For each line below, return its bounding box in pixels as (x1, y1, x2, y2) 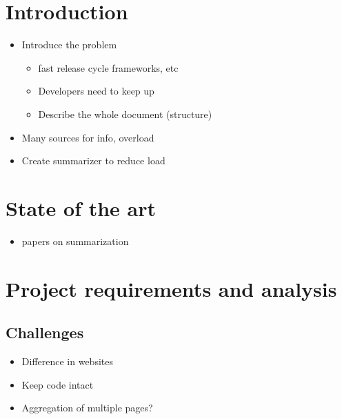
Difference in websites (21, 353, 113, 368)
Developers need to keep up (38, 84, 154, 98)
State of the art (6, 193, 157, 222)
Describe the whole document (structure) (38, 106, 212, 121)
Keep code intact (21, 377, 94, 391)
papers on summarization (21, 233, 129, 248)
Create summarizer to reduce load (21, 153, 165, 168)
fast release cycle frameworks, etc (38, 60, 179, 75)
